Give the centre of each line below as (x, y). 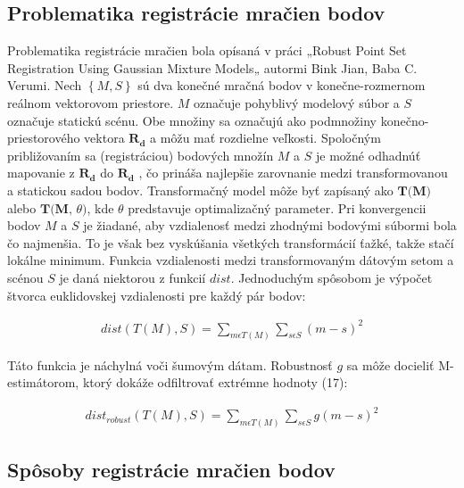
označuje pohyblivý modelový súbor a (297, 102)
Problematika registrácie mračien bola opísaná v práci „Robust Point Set (207, 50)
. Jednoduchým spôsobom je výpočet (331, 277)
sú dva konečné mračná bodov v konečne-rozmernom (282, 85)
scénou (25, 277)
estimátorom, (43, 382)
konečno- (405, 120)
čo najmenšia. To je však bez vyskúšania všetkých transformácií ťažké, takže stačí (231, 242)
